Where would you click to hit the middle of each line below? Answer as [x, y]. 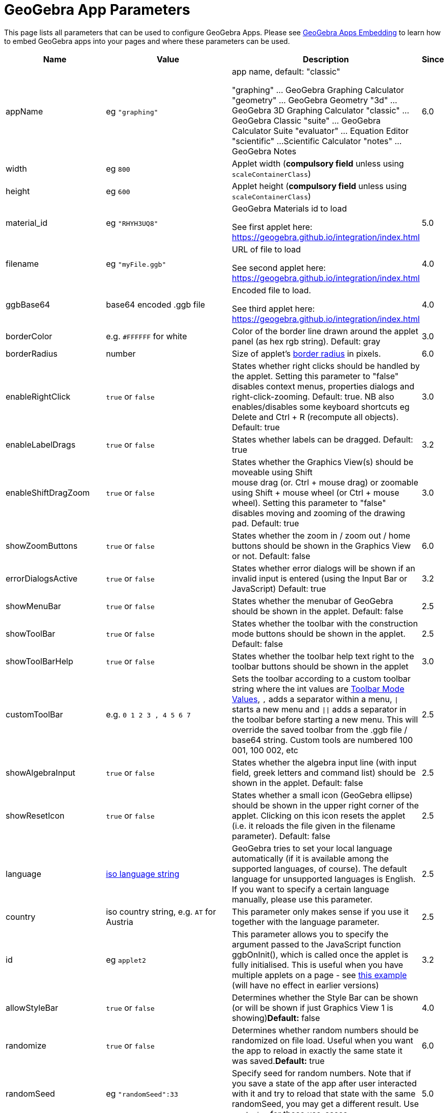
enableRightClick [38, 396]
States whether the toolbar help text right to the [323, 656]
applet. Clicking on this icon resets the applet [319, 815]
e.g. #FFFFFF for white [146, 336]
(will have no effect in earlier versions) [305, 985]
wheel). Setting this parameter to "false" [309, 503]
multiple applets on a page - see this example [320, 975]
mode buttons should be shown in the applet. [319, 633]
